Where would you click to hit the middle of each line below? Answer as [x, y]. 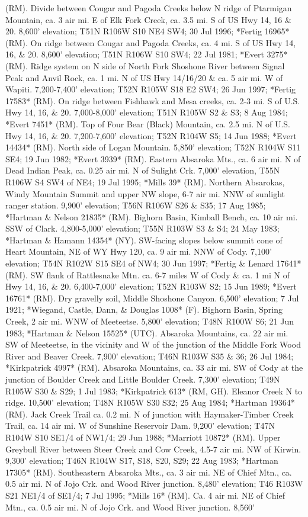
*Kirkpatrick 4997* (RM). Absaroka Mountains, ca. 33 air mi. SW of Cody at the [154, 367]
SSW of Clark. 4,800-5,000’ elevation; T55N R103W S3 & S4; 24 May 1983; [142, 228]
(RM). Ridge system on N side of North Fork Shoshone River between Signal [145, 65]
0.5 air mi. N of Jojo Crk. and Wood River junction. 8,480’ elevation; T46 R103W [154, 484]
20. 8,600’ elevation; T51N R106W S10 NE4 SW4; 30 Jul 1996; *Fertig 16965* [147, 31]
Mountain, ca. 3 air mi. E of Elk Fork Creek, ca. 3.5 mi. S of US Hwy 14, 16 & [148, 19]
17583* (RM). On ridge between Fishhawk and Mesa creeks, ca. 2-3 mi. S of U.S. [153, 100]
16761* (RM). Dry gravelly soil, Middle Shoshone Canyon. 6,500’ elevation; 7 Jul [152, 298]
